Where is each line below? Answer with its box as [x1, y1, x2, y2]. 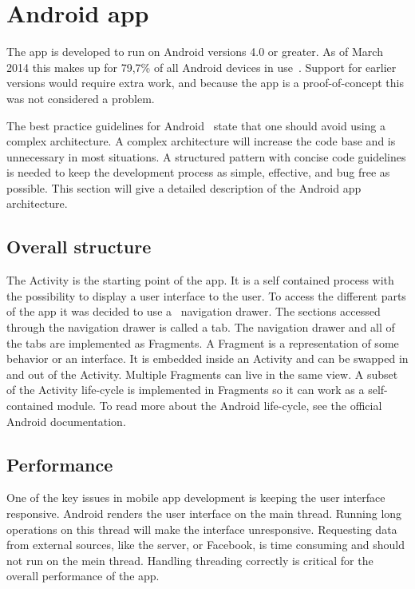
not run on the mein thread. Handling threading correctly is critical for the [6, 551, 373, 568]
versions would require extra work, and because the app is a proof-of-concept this [6, 74, 405, 91]
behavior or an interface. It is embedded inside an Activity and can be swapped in [6, 350, 409, 367]
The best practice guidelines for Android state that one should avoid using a [6, 117, 385, 133]
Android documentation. [6, 412, 126, 429]
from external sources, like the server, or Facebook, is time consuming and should [6, 536, 405, 553]
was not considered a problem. [6, 90, 155, 106]
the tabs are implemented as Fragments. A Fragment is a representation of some [6, 334, 399, 351]
